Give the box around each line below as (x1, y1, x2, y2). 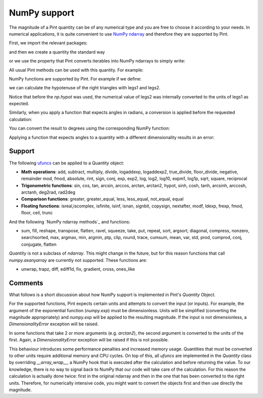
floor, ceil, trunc (21, 210, 53, 216)
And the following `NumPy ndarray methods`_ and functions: (9, 219, 131, 224)
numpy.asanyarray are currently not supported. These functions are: (9, 257, 147, 263)
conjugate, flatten (21, 241, 57, 247)
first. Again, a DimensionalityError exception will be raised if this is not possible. (9, 337, 169, 343)
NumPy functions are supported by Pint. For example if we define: (9, 76, 142, 81)
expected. (9, 100, 29, 107)
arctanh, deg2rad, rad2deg (21, 189, 75, 195)
